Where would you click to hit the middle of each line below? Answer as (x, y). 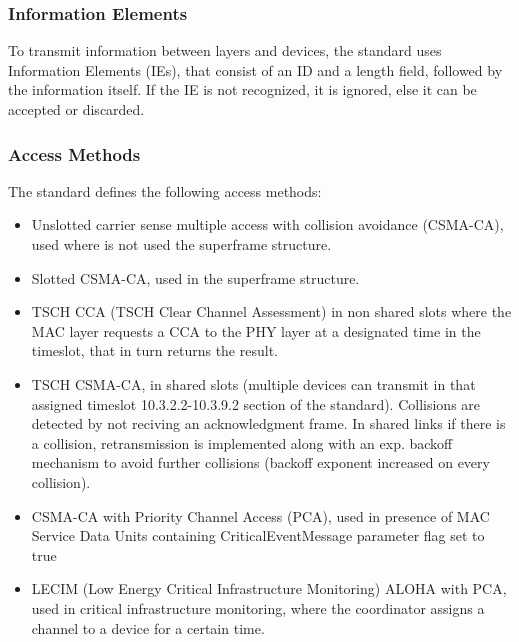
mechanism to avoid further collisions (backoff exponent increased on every (260, 462)
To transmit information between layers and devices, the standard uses (225, 50)
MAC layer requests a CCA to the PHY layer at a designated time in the (256, 330)
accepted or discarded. (76, 109)
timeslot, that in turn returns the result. (154, 350)
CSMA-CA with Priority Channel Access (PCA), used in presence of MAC (260, 515)
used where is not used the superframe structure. (181, 244)
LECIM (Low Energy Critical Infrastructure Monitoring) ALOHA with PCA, (269, 588)
